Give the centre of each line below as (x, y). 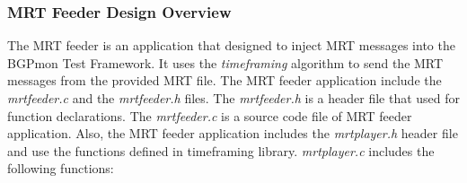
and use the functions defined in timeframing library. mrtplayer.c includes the (221, 150)
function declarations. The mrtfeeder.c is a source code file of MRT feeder (210, 115)
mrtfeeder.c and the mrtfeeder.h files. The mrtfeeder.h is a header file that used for (234, 98)
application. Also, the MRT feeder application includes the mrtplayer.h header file (233, 133)
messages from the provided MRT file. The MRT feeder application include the (225, 80)
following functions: (61, 168)
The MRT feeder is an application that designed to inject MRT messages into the (231, 45)
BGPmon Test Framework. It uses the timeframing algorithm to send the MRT (225, 62)
